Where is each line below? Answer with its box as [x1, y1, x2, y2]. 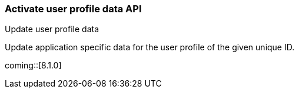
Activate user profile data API [5, 3, 142, 15]
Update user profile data [5, 24, 99, 35]
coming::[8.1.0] [5, 60, 62, 71]
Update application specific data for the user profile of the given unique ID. [5, 42, 295, 53]
